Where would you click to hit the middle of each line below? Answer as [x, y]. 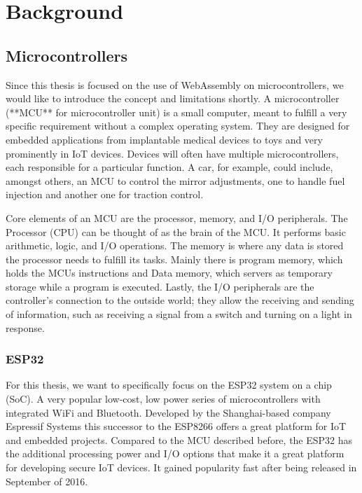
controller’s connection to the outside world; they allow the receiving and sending [180, 300]
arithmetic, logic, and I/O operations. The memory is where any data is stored [175, 245]
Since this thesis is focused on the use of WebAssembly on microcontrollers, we [175, 84]
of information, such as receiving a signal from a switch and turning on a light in [179, 314]
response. [25, 327]
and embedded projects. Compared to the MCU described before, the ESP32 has [179, 439]
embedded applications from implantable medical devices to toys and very [164, 139]
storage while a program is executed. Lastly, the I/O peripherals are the [160, 286]
